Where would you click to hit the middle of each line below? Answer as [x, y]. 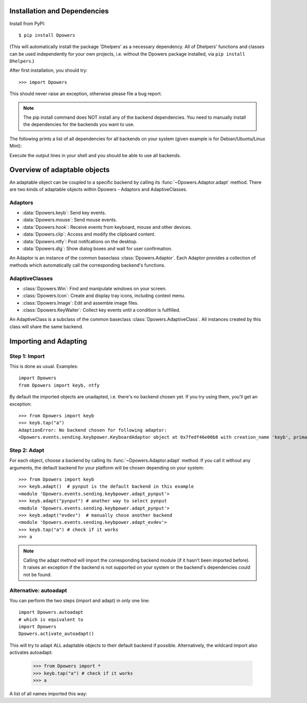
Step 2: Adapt [27, 450]
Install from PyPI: [27, 24]
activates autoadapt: [31, 652]
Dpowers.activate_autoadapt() [57, 634]
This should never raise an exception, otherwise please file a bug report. [86, 94]
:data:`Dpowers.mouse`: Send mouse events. [70, 220]
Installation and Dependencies [59, 11]
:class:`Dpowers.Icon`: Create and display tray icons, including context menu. [104, 296]
